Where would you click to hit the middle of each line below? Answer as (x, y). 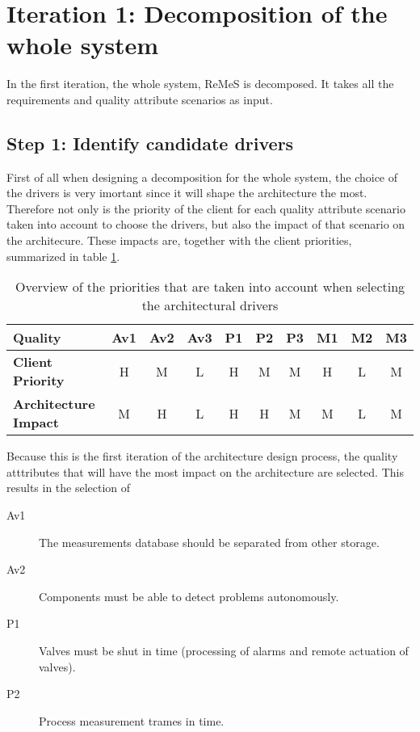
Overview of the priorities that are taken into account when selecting (210, 287)
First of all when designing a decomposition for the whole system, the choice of (202, 177)
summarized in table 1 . (63, 256)
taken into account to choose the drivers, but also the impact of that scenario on (206, 224)
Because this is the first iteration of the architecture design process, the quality (202, 456)
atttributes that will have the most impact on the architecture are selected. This (205, 471)
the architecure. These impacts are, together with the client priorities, (179, 240)
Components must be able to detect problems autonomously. (189, 596)
